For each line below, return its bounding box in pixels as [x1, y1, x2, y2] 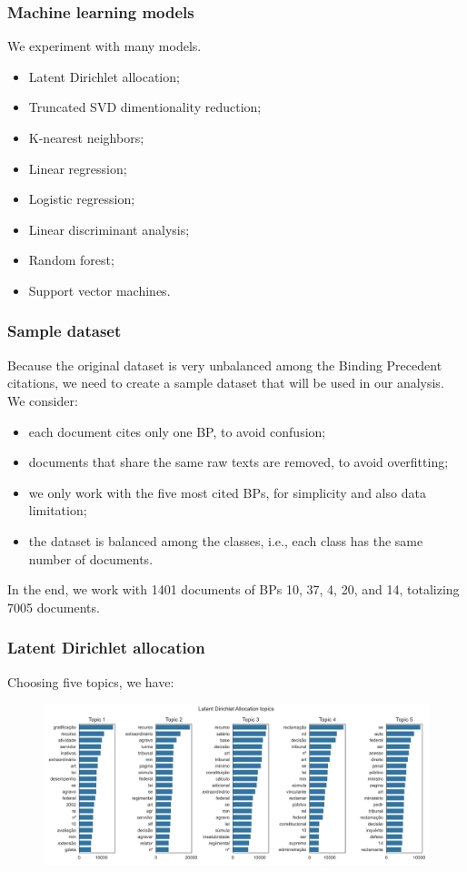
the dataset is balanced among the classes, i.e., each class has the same [28, 531, 423, 550]
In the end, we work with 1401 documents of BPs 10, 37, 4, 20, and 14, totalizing [7, 580, 460, 599]
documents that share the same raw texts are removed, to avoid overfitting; [28, 452, 449, 471]
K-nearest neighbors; [28, 128, 144, 147]
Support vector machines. [28, 280, 171, 299]
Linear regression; [28, 158, 127, 177]
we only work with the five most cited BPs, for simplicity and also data [28, 482, 426, 502]
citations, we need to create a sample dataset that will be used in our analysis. [7, 373, 444, 392]
